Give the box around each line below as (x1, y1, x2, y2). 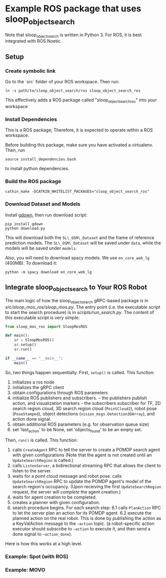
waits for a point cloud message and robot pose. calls (12, 473, 122, 479)
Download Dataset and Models (5, 200, 81, 207)
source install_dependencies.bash (5, 157, 77, 162)
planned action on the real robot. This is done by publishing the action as (12, 515, 162, 521)
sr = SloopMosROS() (14, 338, 55, 343)
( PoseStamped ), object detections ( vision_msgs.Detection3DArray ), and (12, 410, 155, 417)
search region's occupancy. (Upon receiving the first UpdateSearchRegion (12, 484, 162, 490)
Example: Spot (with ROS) (5, 553, 68, 560)
